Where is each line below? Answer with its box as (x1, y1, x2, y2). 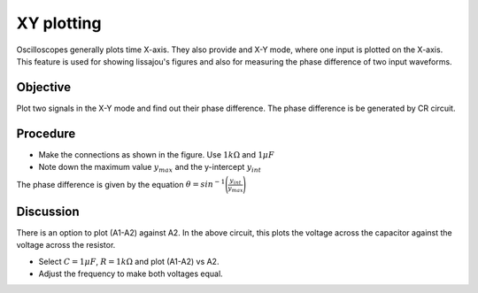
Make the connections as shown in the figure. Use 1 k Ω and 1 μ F (38, 149, 274, 159)
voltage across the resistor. (16, 240, 116, 251)
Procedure (16, 126, 76, 141)
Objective (16, 80, 72, 95)
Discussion (16, 204, 80, 219)
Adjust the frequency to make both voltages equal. (38, 268, 223, 279)
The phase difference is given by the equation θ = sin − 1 (16, 178, 226, 189)
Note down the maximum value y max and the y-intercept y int (38, 162, 261, 174)
